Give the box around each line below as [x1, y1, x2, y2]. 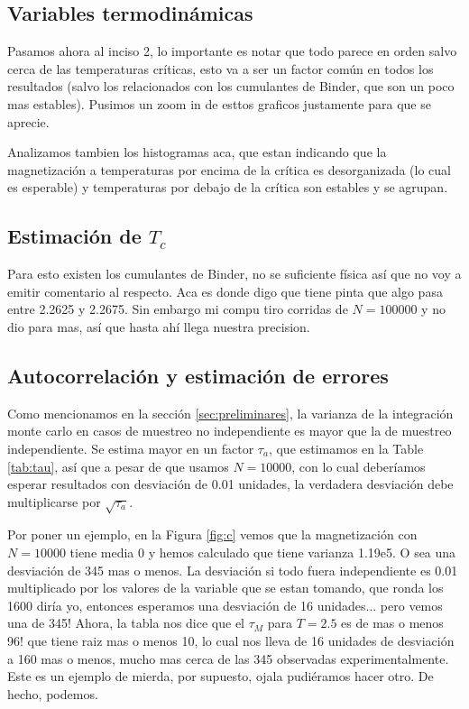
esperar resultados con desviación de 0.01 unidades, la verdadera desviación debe [7, 474, 454, 493]
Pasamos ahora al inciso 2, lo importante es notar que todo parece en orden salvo [7, 41, 457, 60]
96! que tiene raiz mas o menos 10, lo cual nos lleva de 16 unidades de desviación [7, 631, 455, 650]
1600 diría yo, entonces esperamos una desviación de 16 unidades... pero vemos [7, 595, 443, 614]
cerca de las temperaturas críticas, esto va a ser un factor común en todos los [7, 59, 434, 78]
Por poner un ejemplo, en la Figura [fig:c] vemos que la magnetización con [7, 525, 418, 544]
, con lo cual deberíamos [291, 456, 426, 475]
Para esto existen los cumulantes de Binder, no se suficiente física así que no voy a [7, 264, 462, 283]
